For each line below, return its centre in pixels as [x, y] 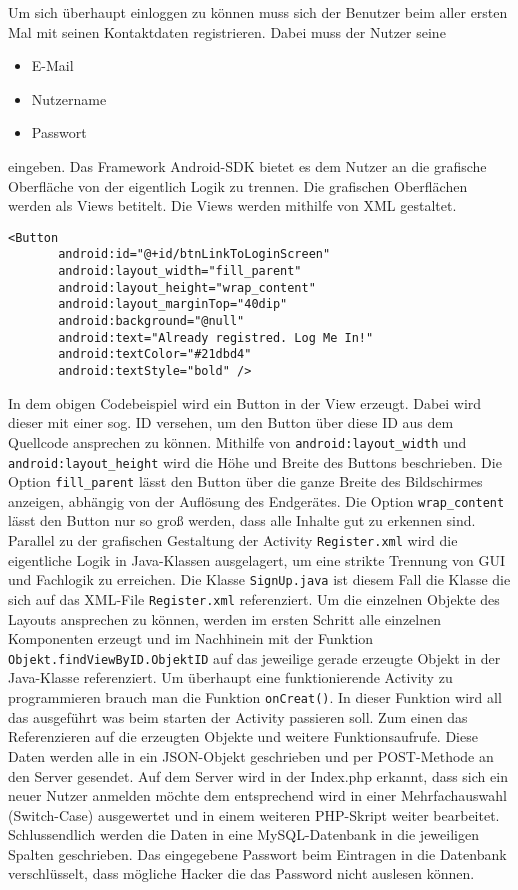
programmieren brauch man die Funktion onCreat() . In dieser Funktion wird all [255, 697]
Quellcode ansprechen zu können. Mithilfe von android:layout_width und [237, 441]
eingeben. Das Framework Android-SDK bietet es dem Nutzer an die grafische [247, 165]
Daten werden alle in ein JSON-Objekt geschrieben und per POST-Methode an [251, 755]
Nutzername [69, 98]
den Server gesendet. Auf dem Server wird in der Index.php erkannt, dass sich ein [258, 775]
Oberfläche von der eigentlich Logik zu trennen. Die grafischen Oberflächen [238, 185]
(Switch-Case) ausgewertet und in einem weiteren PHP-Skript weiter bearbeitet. [254, 814]
